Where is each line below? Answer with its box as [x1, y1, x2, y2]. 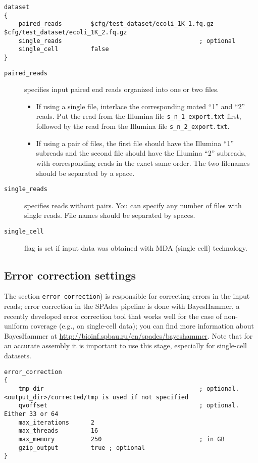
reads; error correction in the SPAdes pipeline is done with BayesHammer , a [4, 301, 240, 311]
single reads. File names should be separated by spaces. [24, 210, 195, 220]
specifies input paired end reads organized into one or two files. [24, 84, 219, 95]
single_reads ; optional [18, 37, 236, 44]
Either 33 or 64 [4, 410, 59, 418]
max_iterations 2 [18, 419, 94, 426]
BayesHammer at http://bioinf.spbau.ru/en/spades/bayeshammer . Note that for [4, 330, 253, 341]
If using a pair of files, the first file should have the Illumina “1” [36, 137, 234, 148]
